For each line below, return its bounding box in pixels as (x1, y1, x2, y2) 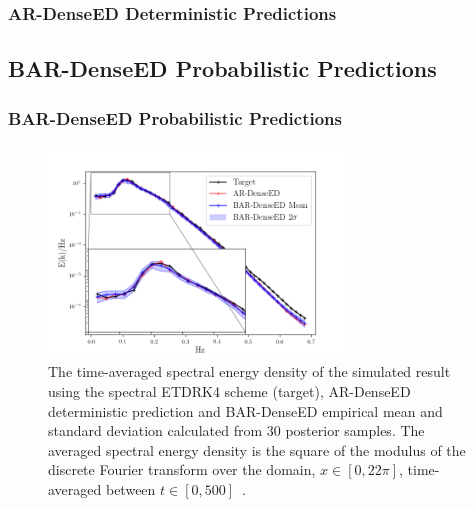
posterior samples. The (285, 420, 425, 441)
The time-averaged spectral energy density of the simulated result (48, 361, 451, 382)
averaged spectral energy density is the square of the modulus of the (48, 439, 466, 460)
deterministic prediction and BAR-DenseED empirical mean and (48, 400, 443, 421)
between (105, 478, 156, 499)
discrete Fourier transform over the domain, (48, 459, 316, 480)
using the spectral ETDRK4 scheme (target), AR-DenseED (48, 381, 411, 402)
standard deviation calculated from (48, 420, 263, 441)
